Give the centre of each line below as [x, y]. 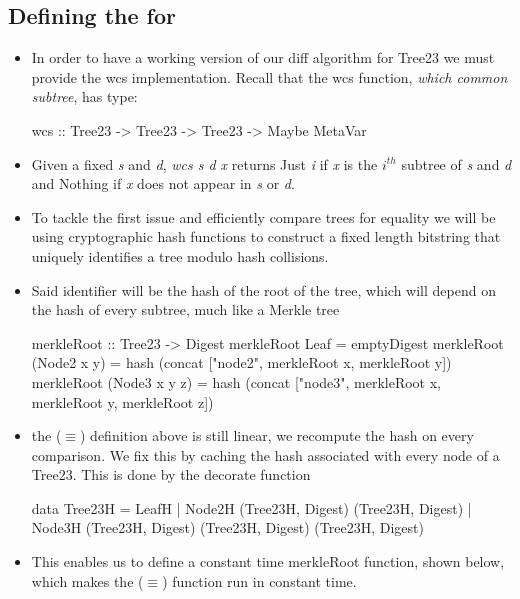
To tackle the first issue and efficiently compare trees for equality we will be [263, 216]
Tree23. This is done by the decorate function [171, 474]
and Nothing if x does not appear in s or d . [163, 183]
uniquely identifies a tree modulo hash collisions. [180, 255]
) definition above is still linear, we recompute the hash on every [277, 435]
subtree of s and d [456, 163]
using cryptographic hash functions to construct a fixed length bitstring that [266, 236]
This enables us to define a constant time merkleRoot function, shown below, [268, 561]
